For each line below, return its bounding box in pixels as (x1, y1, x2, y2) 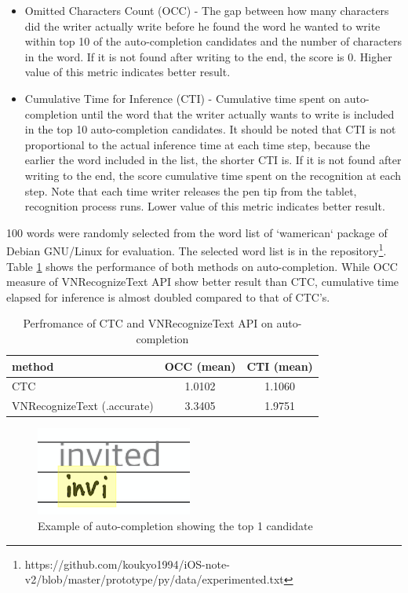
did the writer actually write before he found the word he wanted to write (24, 17, 381, 34)
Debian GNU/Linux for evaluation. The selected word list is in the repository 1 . (6, 240, 387, 258)
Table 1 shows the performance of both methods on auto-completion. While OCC (6, 258, 398, 274)
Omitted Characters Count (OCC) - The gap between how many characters (24, 2, 389, 18)
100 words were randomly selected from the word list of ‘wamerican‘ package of (6, 224, 388, 240)
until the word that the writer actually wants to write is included (81, 105, 395, 122)
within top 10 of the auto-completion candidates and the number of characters (24, 33, 402, 49)
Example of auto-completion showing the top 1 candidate (38, 517, 313, 533)
